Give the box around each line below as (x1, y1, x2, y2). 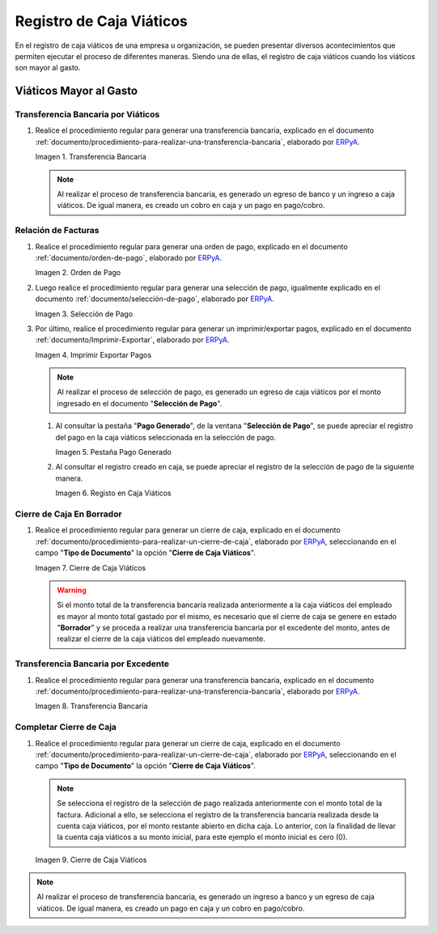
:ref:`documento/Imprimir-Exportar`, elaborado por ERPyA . (35, 335, 230, 345)
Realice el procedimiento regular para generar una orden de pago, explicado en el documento (35, 241, 348, 251)
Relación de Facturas (15, 225, 100, 236)
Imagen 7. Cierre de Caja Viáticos (35, 563, 146, 572)
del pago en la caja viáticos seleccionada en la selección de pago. (55, 432, 277, 442)
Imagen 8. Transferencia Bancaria (35, 701, 148, 711)
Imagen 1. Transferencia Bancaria (35, 152, 147, 162)
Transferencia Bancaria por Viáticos (15, 109, 160, 121)
